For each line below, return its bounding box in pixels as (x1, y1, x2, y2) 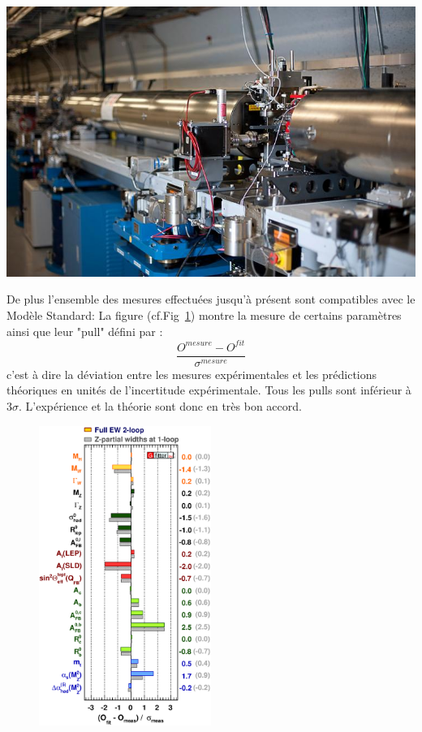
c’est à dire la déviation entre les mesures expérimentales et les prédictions (6, 365, 377, 382)
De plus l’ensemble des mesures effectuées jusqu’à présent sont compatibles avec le (6, 291, 416, 308)
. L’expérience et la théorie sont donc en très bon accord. (19, 397, 302, 414)
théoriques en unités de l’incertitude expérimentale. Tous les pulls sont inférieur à (6, 381, 411, 398)
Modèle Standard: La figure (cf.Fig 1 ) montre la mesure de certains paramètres (6, 307, 402, 324)
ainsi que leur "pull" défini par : (6, 322, 163, 339)
